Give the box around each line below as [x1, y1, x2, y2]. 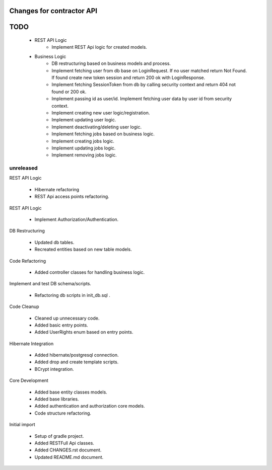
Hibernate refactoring [34, 186, 80, 192]
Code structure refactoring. [34, 410, 92, 416]
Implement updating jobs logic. [51, 145, 116, 151]
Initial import [9, 422, 35, 428]
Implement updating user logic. [51, 117, 116, 123]
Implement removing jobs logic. [51, 152, 117, 158]
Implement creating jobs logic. [51, 138, 114, 144]
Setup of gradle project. [34, 433, 84, 439]
